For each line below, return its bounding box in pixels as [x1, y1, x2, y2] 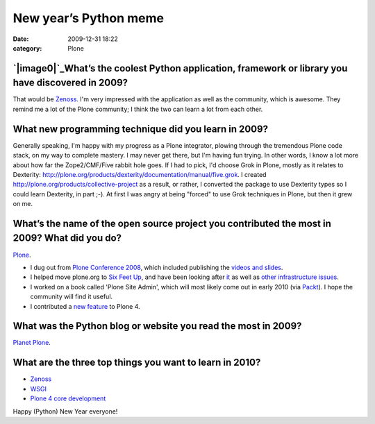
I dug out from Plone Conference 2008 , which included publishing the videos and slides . [30, 263, 283, 271]
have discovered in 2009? [12, 77, 128, 89]
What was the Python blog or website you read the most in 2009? [12, 320, 302, 332]
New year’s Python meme [12, 10, 165, 26]
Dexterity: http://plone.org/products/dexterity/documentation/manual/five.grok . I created [12, 170, 267, 178]
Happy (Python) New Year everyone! [12, 407, 118, 416]
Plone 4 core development [30, 394, 106, 402]
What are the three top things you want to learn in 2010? [12, 357, 261, 368]
